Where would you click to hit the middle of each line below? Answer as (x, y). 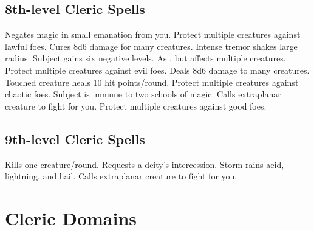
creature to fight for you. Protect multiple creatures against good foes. (136, 106)
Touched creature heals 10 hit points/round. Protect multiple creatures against (152, 82)
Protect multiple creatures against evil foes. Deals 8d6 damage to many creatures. (157, 70)
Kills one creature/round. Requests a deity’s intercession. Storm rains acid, (145, 164)
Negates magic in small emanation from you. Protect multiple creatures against (153, 34)
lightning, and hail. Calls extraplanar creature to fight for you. (121, 176)
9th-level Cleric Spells (75, 138)
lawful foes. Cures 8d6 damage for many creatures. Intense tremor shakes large (151, 46)
